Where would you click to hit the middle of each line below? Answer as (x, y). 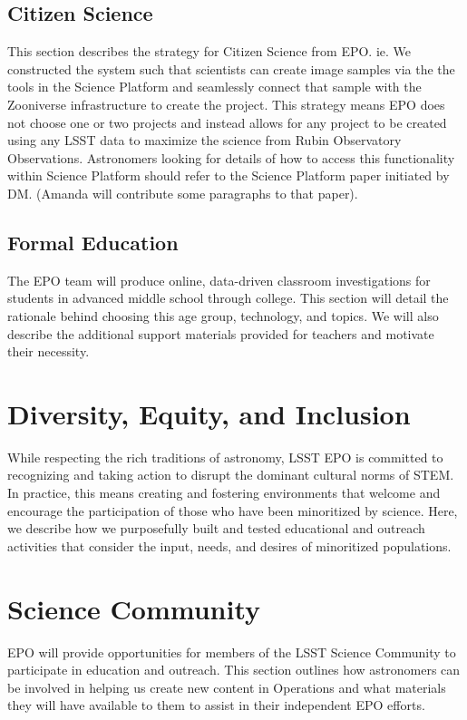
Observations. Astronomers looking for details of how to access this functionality (231, 157)
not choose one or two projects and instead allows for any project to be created (227, 122)
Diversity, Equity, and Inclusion (209, 413)
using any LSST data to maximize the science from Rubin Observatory (204, 140)
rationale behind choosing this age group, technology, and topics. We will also (223, 315)
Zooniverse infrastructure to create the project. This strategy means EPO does (226, 104)
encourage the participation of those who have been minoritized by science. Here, (233, 510)
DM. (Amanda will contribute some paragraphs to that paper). (183, 193)
